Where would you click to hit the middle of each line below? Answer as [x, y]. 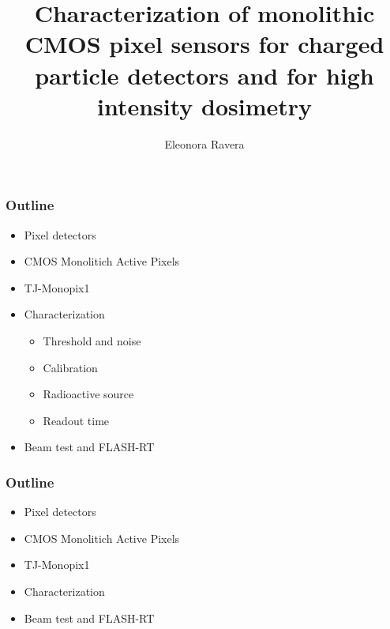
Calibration [70, 367]
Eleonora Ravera [204, 143]
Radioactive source [88, 394]
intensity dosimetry [204, 105]
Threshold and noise [92, 340]
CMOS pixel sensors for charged [204, 44]
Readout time [76, 420]
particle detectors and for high [204, 75]
